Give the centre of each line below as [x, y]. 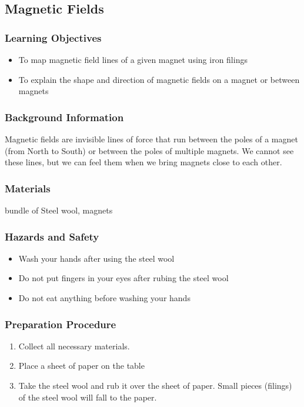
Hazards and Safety [52, 236]
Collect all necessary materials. [74, 346]
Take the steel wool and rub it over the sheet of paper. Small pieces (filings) [155, 385]
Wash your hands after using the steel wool [96, 258]
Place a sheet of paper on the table [81, 366]
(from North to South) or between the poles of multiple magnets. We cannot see [149, 150]
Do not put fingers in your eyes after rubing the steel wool [123, 278]
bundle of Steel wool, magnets [59, 210]
